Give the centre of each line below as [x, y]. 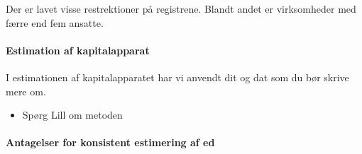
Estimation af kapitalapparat [78, 50]
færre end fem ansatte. [55, 22]
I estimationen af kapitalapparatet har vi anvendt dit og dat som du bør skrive [177, 77]
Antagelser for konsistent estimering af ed [110, 142]
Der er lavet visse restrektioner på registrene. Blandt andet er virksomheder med [181, 8]
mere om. [26, 91]
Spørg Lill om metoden [72, 115]
